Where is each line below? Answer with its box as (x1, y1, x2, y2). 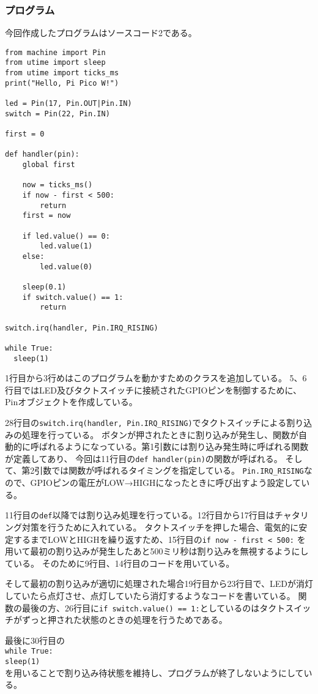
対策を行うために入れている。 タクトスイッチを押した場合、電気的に (21, 520, 299, 533)
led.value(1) (40, 242, 93, 251)
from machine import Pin (5, 48, 106, 57)
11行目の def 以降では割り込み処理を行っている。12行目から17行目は (5, 509, 275, 521)
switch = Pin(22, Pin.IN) (5, 109, 110, 118)
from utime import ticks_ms (5, 69, 119, 78)
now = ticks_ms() (22, 181, 93, 190)
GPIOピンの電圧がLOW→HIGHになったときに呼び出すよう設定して (30, 476, 301, 489)
